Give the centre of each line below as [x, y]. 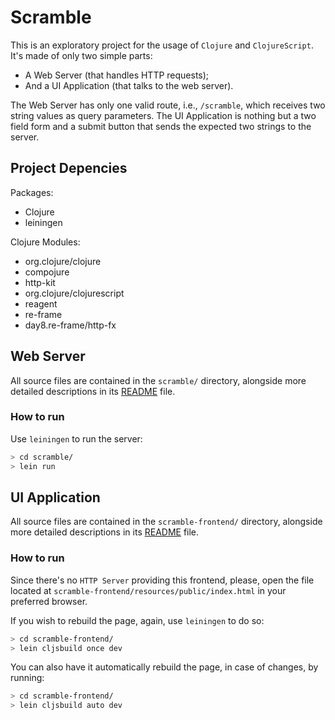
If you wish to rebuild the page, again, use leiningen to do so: [137, 620]
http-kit [40, 282]
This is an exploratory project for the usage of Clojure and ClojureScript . [162, 45]
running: [27, 678]
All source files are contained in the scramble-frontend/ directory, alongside [166, 522]
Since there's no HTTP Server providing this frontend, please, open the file [162, 580]
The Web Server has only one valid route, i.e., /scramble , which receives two [168, 105]
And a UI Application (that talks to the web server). [129, 85]
